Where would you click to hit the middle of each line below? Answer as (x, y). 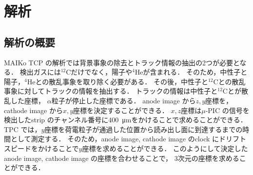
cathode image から (33, 110)
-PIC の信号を (227, 110)
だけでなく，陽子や (101, 72)
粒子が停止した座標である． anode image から (124, 100)
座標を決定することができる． (121, 110)
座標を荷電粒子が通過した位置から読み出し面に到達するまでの (144, 129)
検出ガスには (40, 72)
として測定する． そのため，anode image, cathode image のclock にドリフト (128, 139)
